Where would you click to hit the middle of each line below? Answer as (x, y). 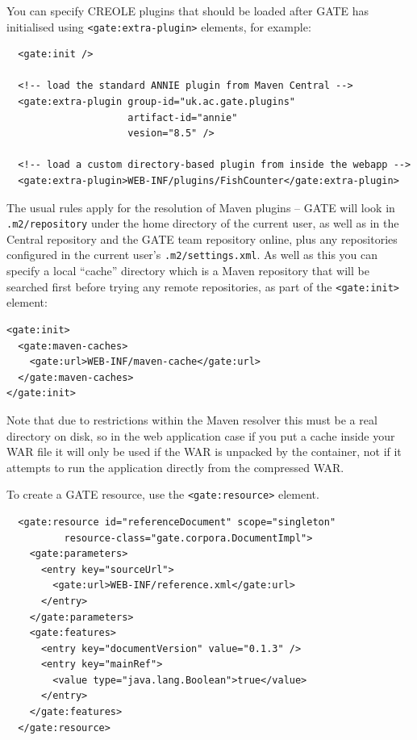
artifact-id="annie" (183, 117)
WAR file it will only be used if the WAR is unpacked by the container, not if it (204, 452)
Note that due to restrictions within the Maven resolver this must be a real (192, 419)
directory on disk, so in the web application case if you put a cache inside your (201, 435)
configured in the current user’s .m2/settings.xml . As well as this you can (192, 255)
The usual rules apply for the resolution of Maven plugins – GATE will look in (201, 207)
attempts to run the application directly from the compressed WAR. (175, 467)
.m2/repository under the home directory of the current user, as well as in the (203, 223)
